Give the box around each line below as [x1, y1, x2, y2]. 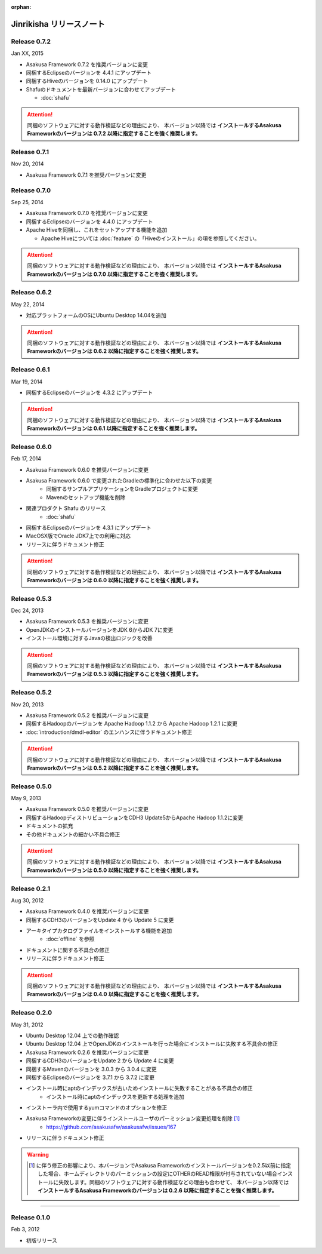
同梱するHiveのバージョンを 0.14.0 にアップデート [26, 78, 148, 85]
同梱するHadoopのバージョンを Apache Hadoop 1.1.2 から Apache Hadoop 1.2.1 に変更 [26, 720, 238, 727]
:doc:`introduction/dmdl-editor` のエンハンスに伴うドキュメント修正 [26, 729, 193, 736]
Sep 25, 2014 [11, 198, 44, 205]
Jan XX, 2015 [11, 50, 44, 57]
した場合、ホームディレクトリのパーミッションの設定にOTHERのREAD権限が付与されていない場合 [38, 1170, 277, 1178]
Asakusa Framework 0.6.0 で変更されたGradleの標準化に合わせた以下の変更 [26, 477, 212, 484]
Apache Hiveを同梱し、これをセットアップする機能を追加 [26, 226, 168, 233]
